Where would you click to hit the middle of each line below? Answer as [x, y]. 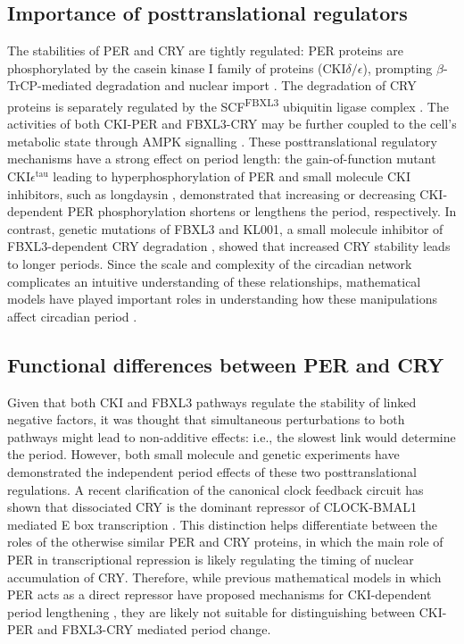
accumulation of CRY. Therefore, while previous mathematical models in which [224, 577]
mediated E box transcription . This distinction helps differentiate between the [223, 524]
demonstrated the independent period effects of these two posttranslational [212, 471]
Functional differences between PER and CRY [226, 364]
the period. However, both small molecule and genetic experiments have [203, 454]
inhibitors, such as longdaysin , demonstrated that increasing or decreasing [211, 193]
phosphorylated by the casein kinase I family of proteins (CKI [177, 67]
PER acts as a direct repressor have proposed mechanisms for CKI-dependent [220, 594]
